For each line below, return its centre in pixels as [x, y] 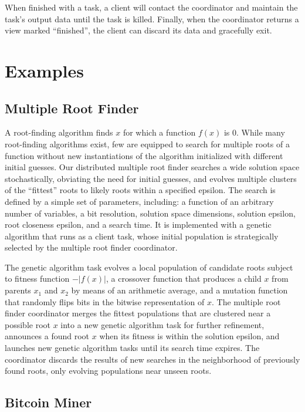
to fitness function [37, 278]
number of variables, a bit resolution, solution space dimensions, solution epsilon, [150, 213]
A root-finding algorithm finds [59, 132]
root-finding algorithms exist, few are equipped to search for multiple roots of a [147, 143]
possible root [28, 324]
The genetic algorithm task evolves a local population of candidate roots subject [149, 267]
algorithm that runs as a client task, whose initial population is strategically [142, 236]
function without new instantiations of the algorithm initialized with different [144, 155]
